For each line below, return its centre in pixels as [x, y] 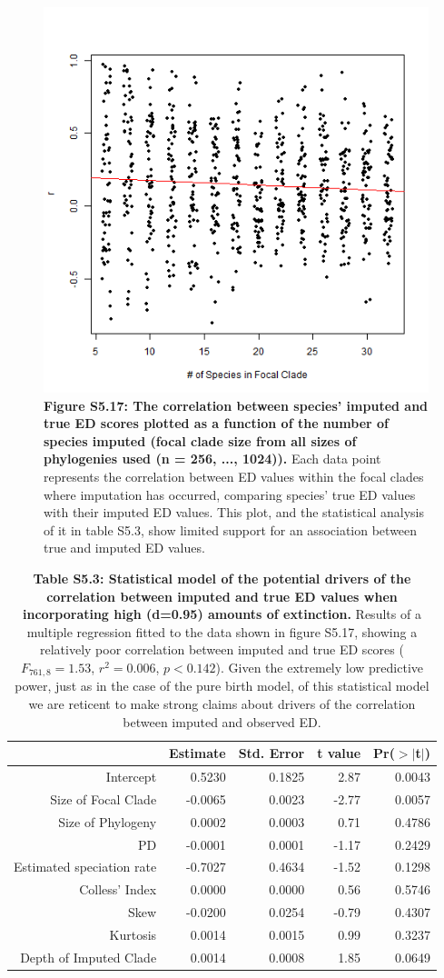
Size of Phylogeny [108, 821]
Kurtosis [133, 934]
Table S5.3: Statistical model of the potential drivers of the [222, 578]
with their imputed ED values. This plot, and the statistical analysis [234, 512]
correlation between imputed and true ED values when [222, 596]
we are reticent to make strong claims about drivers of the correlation [222, 703]
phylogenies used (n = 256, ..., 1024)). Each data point [212, 459]
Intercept [131, 776]
